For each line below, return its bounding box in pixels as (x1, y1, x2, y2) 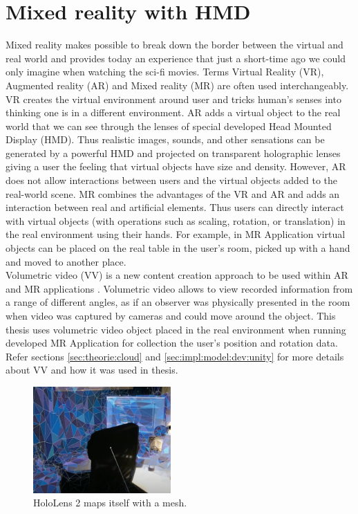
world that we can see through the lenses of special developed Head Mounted (6, 118, 332, 133)
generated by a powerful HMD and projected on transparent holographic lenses (6, 145, 341, 160)
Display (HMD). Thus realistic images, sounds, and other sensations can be (6, 132, 325, 147)
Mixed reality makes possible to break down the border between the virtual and (6, 37, 343, 52)
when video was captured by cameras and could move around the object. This (6, 309, 336, 322)
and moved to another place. (6, 254, 126, 268)
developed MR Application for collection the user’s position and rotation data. (6, 336, 338, 350)
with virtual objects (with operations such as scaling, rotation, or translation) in (6, 213, 346, 228)
